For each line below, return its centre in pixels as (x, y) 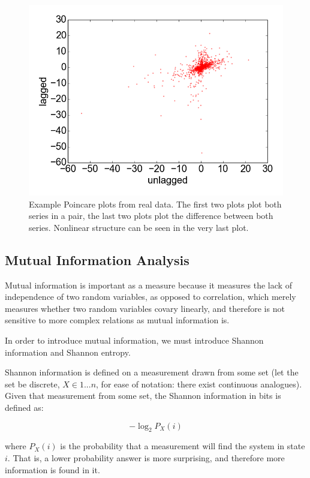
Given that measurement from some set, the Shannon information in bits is (143, 396)
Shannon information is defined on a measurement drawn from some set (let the (152, 372)
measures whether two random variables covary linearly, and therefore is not (145, 308)
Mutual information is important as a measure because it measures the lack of (148, 285)
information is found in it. (52, 469)
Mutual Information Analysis (97, 259)
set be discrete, (32, 384)
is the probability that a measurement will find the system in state (183, 446)
